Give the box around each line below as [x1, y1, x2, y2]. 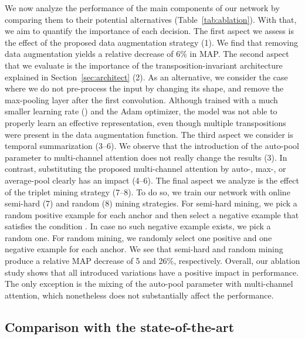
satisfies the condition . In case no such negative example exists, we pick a [5, 220, 271, 232]
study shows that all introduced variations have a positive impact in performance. [5, 266, 299, 278]
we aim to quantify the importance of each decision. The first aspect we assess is [5, 25, 294, 37]
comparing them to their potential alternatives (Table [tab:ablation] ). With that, [5, 13, 297, 25]
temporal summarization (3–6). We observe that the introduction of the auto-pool [5, 140, 300, 152]
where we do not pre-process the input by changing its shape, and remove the [5, 82, 284, 94]
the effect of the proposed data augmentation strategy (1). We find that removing [5, 36, 298, 48]
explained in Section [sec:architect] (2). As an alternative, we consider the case [5, 70, 288, 83]
